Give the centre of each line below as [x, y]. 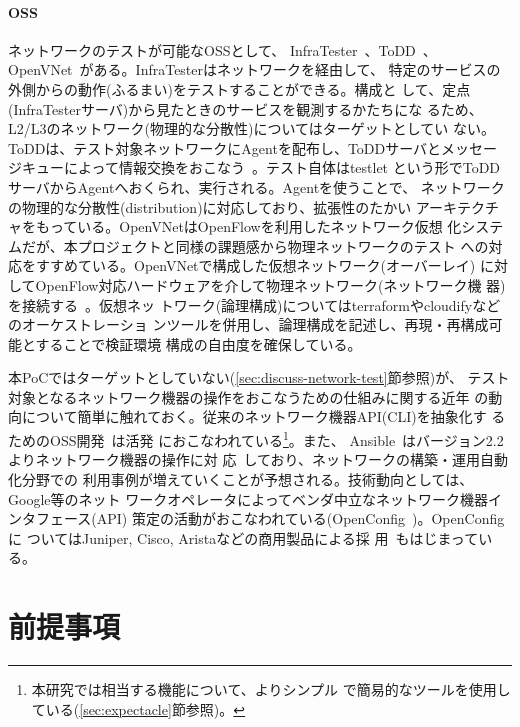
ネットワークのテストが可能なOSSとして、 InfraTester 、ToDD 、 [222, 49]
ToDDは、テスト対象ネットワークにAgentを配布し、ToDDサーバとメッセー [253, 147]
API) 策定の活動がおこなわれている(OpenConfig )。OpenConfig [300, 518]
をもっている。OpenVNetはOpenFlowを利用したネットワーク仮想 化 [241, 226]
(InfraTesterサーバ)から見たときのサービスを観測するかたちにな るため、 [245, 108]
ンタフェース [50, 518]
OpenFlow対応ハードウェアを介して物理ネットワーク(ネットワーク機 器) [270, 284]
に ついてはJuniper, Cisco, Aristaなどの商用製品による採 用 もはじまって [243, 537]
